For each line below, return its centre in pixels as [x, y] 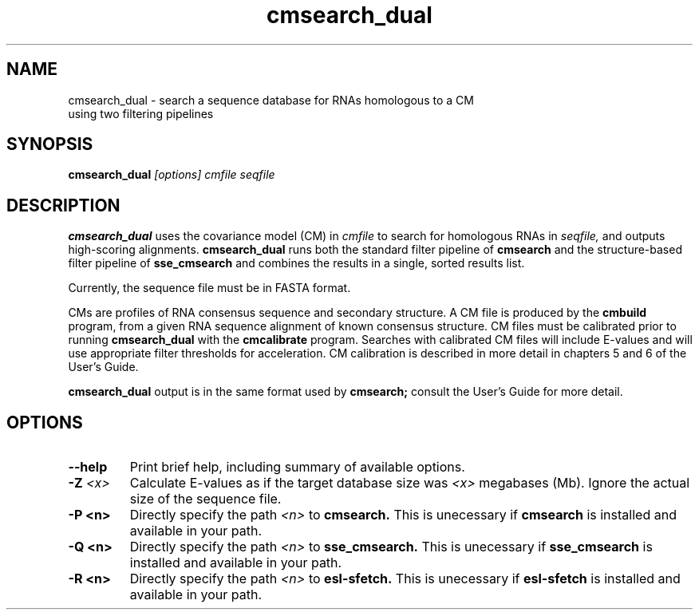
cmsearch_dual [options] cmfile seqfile [172, 175]
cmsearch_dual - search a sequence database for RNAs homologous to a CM [271, 100]
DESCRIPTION [63, 205]
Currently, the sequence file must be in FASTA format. [209, 288]
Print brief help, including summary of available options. [297, 467]
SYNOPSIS [50, 144]
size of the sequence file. [205, 499]
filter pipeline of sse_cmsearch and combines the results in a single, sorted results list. [296, 263]
